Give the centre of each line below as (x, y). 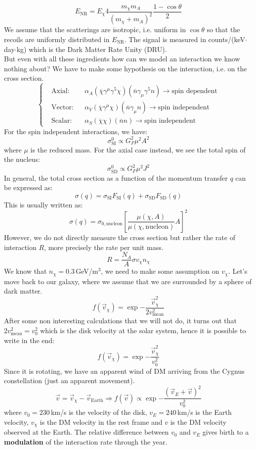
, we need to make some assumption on (160, 271)
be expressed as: (28, 187)
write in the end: (29, 340)
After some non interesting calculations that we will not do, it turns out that (120, 321)
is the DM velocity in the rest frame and (101, 422)
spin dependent (194, 91)
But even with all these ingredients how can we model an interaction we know (122, 59)
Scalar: (62, 121)
